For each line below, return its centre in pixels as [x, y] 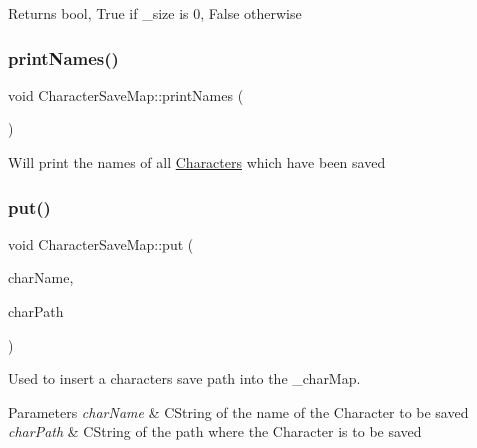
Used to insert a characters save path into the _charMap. [184, 378]
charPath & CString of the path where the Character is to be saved [215, 431]
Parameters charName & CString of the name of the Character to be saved [238, 411]
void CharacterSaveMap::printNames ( [126, 94]
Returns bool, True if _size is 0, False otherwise [155, 13]
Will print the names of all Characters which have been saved [197, 162]
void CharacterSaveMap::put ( [101, 243]
